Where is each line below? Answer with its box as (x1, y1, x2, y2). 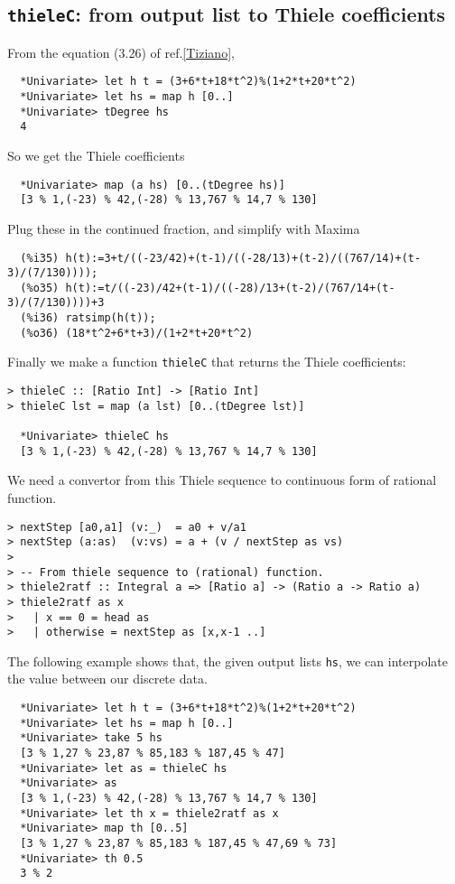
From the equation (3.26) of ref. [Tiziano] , (7, 42, 235, 61)
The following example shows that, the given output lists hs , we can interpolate (7, 651, 448, 670)
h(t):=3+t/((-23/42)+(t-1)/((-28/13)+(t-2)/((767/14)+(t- (65, 251, 422, 265)
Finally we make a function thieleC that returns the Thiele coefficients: (7, 352, 406, 371)
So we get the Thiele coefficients (7, 146, 185, 164)
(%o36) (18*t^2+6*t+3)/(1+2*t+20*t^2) (20, 326, 254, 340)
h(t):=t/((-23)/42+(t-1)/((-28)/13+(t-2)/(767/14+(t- (65, 281, 395, 294)
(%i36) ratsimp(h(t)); (20, 312, 156, 325)
